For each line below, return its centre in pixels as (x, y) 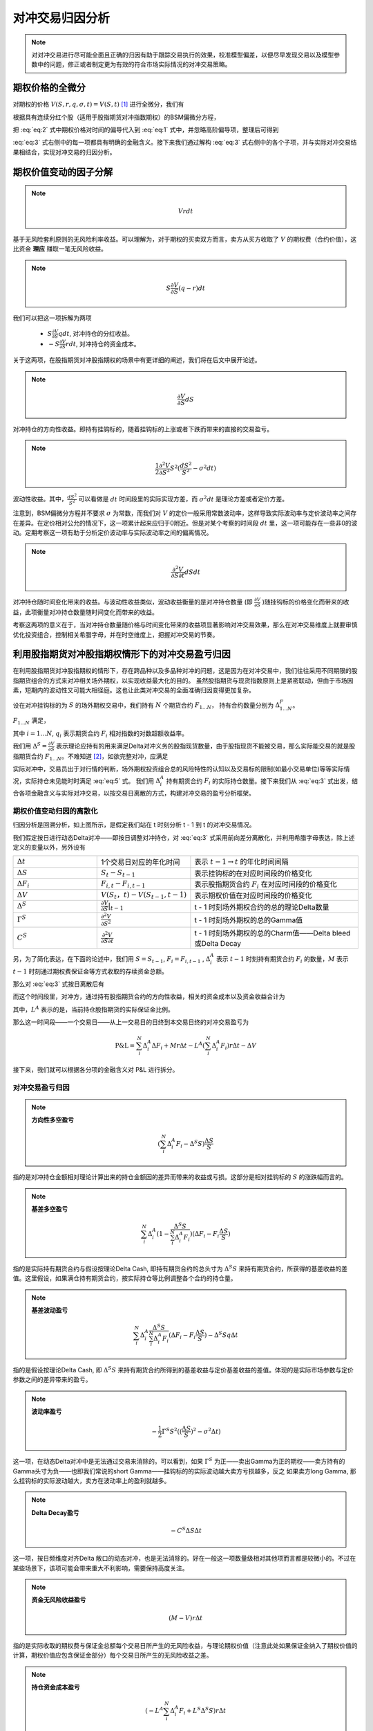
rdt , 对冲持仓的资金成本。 (103, 343)
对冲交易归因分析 (61, 18)
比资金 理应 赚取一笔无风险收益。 (60, 249)
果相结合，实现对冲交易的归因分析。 (64, 152)
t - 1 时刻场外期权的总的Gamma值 (249, 920)
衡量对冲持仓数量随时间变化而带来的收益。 (97, 612)
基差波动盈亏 (50, 1310)
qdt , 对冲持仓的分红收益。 (96, 333)
